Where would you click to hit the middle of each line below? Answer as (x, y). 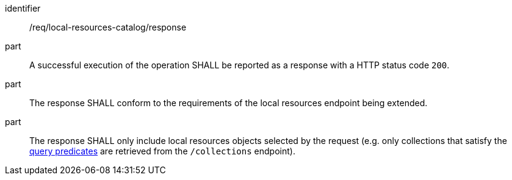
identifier (23, 8)
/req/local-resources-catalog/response (108, 27)
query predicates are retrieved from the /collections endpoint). (162, 151)
